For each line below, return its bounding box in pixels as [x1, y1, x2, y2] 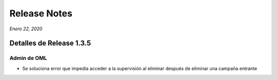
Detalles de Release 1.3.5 [9, 39, 91, 48]
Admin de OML [9, 54, 47, 62]
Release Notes [9, 8, 73, 19]
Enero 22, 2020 [9, 26, 43, 32]
